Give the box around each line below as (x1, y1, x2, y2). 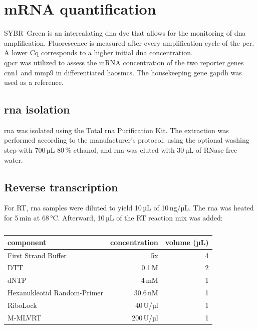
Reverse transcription (4, 179, 118, 194)
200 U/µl (132, 312, 158, 322)
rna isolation (4, 101, 70, 117)
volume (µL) (165, 237, 209, 247)
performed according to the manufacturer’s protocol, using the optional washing (4, 135, 249, 145)
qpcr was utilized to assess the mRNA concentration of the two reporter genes (4, 57, 244, 67)
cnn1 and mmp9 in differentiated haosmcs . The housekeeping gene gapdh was (4, 67, 242, 77)
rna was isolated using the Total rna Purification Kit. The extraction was (4, 125, 229, 135)
